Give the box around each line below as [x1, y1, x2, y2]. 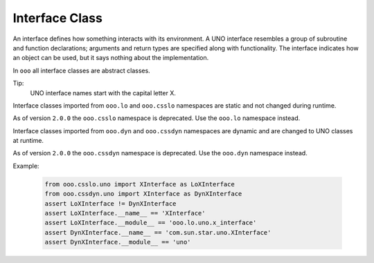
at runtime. [12, 137, 44, 145]
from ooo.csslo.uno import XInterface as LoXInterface [44, 180, 235, 188]
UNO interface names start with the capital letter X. [30, 88, 177, 97]
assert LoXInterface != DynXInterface [44, 199, 177, 207]
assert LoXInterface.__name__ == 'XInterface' [44, 209, 206, 217]
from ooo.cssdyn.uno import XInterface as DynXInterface [44, 190, 242, 198]
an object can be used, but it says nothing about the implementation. [12, 54, 209, 62]
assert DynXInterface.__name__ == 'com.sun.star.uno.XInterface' [44, 228, 271, 236]
